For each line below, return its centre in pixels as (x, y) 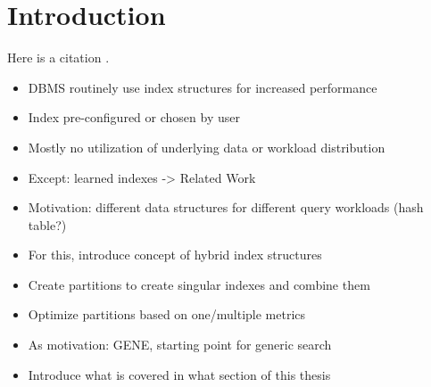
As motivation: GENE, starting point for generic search (180, 345)
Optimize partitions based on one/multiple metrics (167, 314)
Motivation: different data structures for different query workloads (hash (226, 207)
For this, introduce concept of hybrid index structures (175, 255)
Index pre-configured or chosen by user (134, 117)
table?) (47, 224)
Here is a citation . (58, 58)
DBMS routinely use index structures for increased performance (203, 87)
